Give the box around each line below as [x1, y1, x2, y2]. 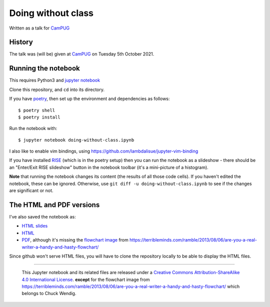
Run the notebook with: [9, 125, 57, 131]
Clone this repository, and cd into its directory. [9, 86, 105, 92]
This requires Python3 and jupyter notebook [9, 77, 100, 83]
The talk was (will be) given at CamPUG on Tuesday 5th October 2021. [9, 51, 154, 57]
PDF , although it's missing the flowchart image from [21, 237, 128, 243]
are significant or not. [9, 187, 53, 193]
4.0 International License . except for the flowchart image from [21, 276, 150, 282]
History [9, 38, 33, 46]
